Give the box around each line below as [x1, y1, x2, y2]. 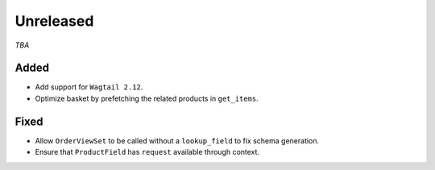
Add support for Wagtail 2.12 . [35, 82, 143, 92]
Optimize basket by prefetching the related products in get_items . [35, 93, 259, 103]
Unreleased [14, 12, 94, 30]
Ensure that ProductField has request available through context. [35, 147, 260, 157]
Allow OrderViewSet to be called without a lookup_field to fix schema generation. [35, 135, 320, 145]
